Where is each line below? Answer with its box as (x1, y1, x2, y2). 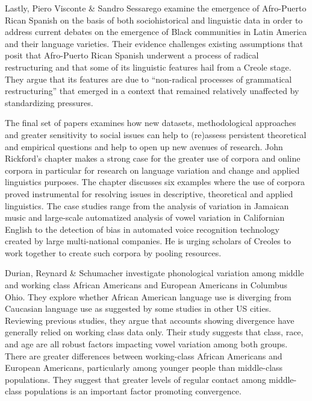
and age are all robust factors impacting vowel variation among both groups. (5, 338, 288, 350)
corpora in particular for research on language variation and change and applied (5, 163, 300, 176)
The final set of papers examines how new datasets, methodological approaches (5, 116, 296, 129)
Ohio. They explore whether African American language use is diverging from (5, 290, 292, 303)
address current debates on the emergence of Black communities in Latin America (5, 25, 307, 38)
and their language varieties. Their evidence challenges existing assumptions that (5, 37, 304, 49)
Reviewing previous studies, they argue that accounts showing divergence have (5, 314, 295, 326)
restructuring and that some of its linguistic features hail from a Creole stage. (5, 60, 292, 73)
